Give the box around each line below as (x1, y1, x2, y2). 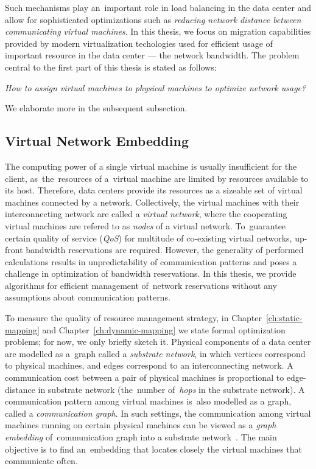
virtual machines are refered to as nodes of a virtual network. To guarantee (5, 219, 286, 232)
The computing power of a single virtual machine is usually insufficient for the (5, 159, 297, 172)
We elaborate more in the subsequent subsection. (5, 102, 188, 114)
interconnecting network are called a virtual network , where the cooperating (5, 207, 287, 220)
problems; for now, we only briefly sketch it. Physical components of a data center (5, 335, 311, 348)
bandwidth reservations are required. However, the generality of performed (26, 243, 304, 256)
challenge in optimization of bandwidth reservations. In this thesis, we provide (5, 267, 297, 280)
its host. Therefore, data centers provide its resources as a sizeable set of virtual (5, 184, 303, 196)
